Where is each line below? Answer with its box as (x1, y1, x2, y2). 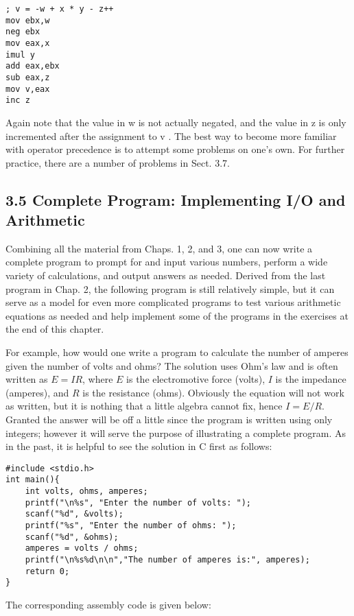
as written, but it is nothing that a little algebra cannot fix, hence (5, 399, 283, 413)
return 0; (25, 566, 70, 576)
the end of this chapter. (5, 322, 104, 336)
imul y (5, 49, 35, 60)
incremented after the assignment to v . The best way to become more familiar (5, 128, 337, 143)
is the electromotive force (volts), (126, 372, 265, 386)
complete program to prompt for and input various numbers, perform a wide (5, 254, 328, 269)
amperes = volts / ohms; (25, 543, 139, 554)
